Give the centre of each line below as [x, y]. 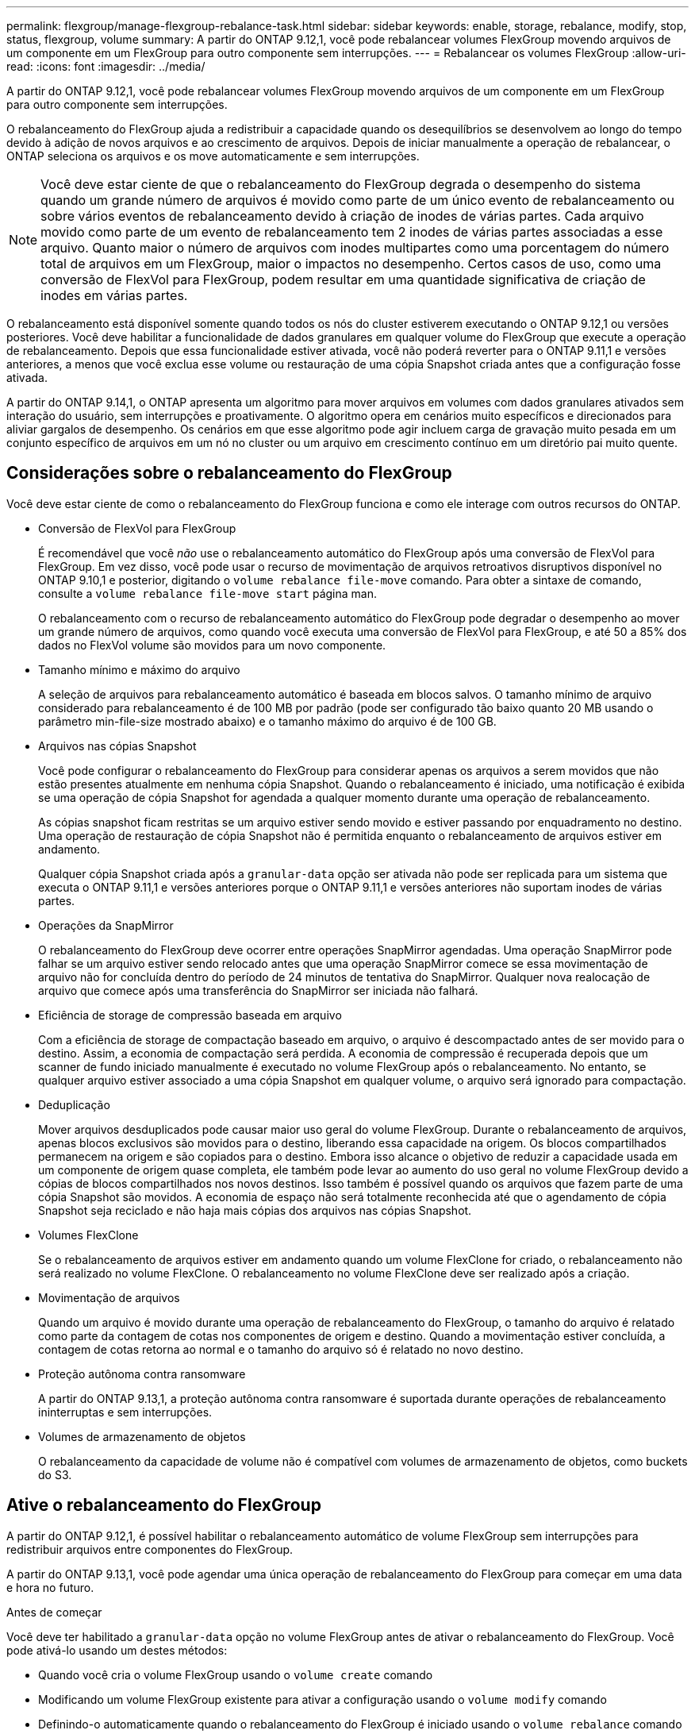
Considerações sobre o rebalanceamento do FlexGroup [229, 473]
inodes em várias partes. [114, 295]
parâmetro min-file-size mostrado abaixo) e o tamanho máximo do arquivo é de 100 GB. [267, 721]
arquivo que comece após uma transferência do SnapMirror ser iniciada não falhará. [258, 990]
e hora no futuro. [50, 1587]
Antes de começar [54, 1612]
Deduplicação [74, 1104]
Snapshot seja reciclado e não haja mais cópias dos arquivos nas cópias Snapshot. [255, 1210]
